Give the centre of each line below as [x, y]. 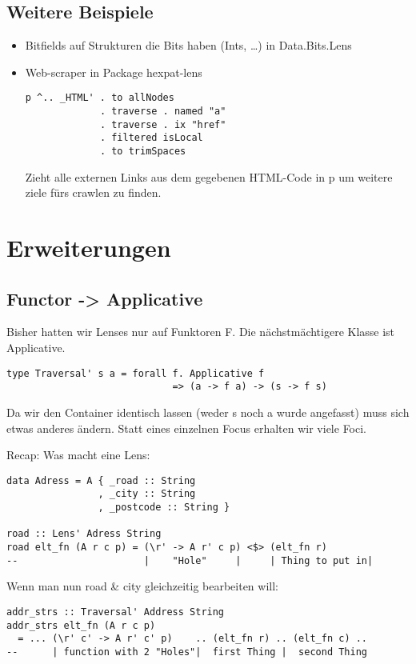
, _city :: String [147, 494]
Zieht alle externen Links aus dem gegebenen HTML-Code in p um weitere [209, 176]
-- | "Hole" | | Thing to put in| [190, 560]
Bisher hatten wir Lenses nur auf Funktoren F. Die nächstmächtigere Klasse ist [201, 332]
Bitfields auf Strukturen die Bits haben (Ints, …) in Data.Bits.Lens [188, 45]
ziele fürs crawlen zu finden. [93, 192]
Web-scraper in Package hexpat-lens [114, 72]
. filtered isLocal [151, 138]
